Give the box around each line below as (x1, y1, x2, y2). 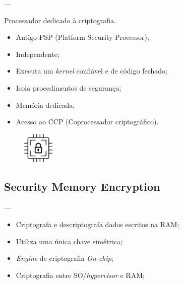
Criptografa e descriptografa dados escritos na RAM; (16, 219, 179, 230)
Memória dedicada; (16, 99, 75, 110)
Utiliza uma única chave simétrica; (16, 236, 123, 246)
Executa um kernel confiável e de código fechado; (16, 65, 167, 76)
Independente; (16, 48, 59, 59)
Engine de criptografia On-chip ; (16, 253, 113, 263)
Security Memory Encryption (4, 178, 160, 194)
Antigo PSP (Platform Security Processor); (16, 32, 149, 42)
